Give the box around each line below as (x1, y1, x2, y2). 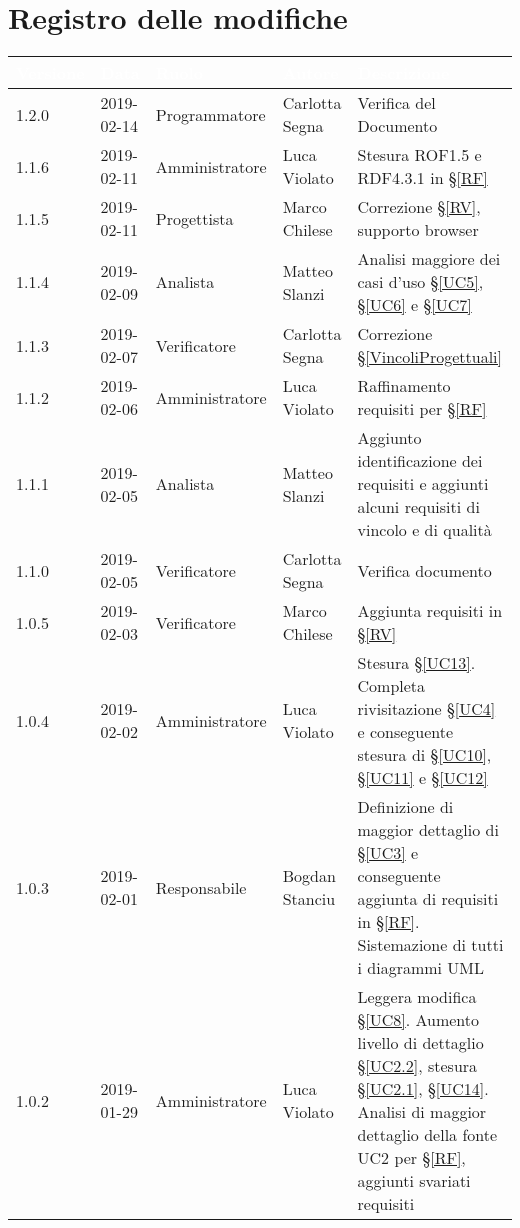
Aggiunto (357, 426, 422, 450)
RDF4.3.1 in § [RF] (357, 166, 488, 190)
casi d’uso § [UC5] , (357, 270, 484, 294)
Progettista (155, 206, 234, 230)
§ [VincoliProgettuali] (357, 345, 503, 369)
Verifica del (357, 91, 436, 115)
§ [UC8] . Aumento (357, 1008, 480, 1032)
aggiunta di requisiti (357, 887, 499, 911)
